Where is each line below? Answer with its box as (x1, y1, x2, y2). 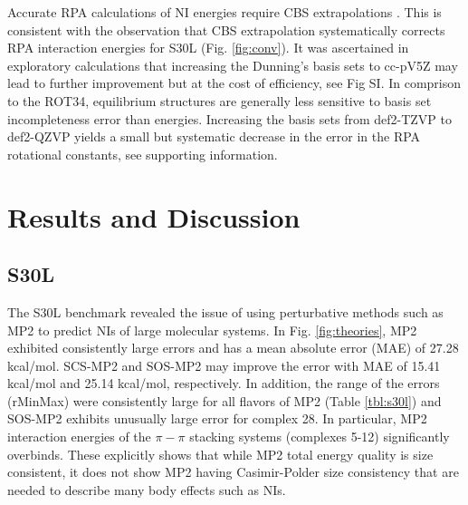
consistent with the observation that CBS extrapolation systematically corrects (7, 20, 445, 39)
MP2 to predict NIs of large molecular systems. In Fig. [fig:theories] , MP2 (7, 320, 417, 339)
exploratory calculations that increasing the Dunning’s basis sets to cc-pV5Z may (7, 55, 458, 74)
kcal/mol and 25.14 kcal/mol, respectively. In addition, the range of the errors (7, 374, 440, 393)
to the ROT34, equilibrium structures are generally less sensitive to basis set (7, 91, 432, 110)
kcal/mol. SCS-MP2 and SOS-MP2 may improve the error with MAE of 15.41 (7, 355, 441, 374)
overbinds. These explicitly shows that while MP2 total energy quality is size (7, 444, 434, 463)
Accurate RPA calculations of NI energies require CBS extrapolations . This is (7, 3, 442, 21)
